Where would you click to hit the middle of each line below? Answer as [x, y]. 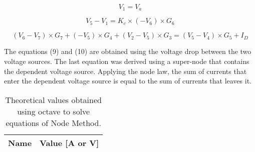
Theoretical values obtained [53, 99]
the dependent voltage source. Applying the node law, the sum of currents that [125, 71]
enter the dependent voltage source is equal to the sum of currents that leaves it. [128, 81]
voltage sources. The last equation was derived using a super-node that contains [127, 61]
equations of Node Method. [53, 122]
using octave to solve [54, 111]
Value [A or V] [69, 142]
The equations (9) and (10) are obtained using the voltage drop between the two [128, 51]
